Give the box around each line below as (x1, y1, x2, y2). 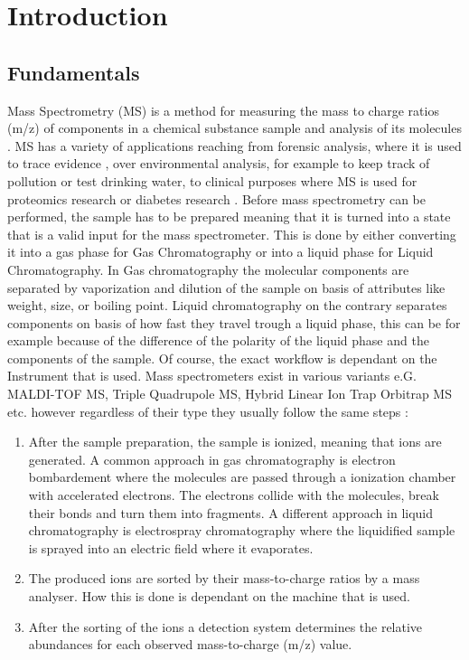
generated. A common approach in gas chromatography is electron (28, 449, 396, 468)
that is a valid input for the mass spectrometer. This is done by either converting (7, 224, 456, 243)
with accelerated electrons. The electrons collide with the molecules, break (28, 486, 439, 504)
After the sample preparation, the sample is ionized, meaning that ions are (28, 432, 442, 451)
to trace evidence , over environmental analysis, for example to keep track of (7, 154, 430, 173)
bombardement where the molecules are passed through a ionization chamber (28, 467, 456, 486)
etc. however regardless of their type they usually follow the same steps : (7, 401, 408, 420)
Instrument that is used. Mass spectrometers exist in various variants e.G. (7, 366, 417, 385)
